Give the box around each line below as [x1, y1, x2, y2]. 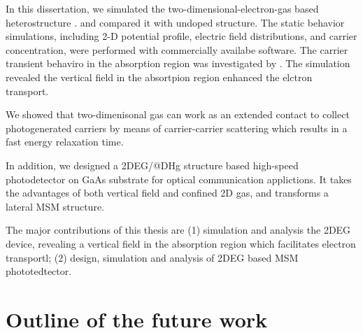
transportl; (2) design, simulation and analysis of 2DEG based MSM [6, 250, 299, 264]
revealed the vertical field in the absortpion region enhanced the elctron [6, 69, 313, 84]
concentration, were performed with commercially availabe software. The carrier [6, 42, 348, 57]
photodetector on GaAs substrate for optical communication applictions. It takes [6, 171, 352, 186]
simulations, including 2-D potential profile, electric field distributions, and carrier [6, 29, 357, 43]
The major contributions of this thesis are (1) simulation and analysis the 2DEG [6, 222, 351, 237]
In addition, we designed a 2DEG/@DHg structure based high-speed [6, 157, 299, 172]
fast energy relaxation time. [6, 134, 124, 149]
